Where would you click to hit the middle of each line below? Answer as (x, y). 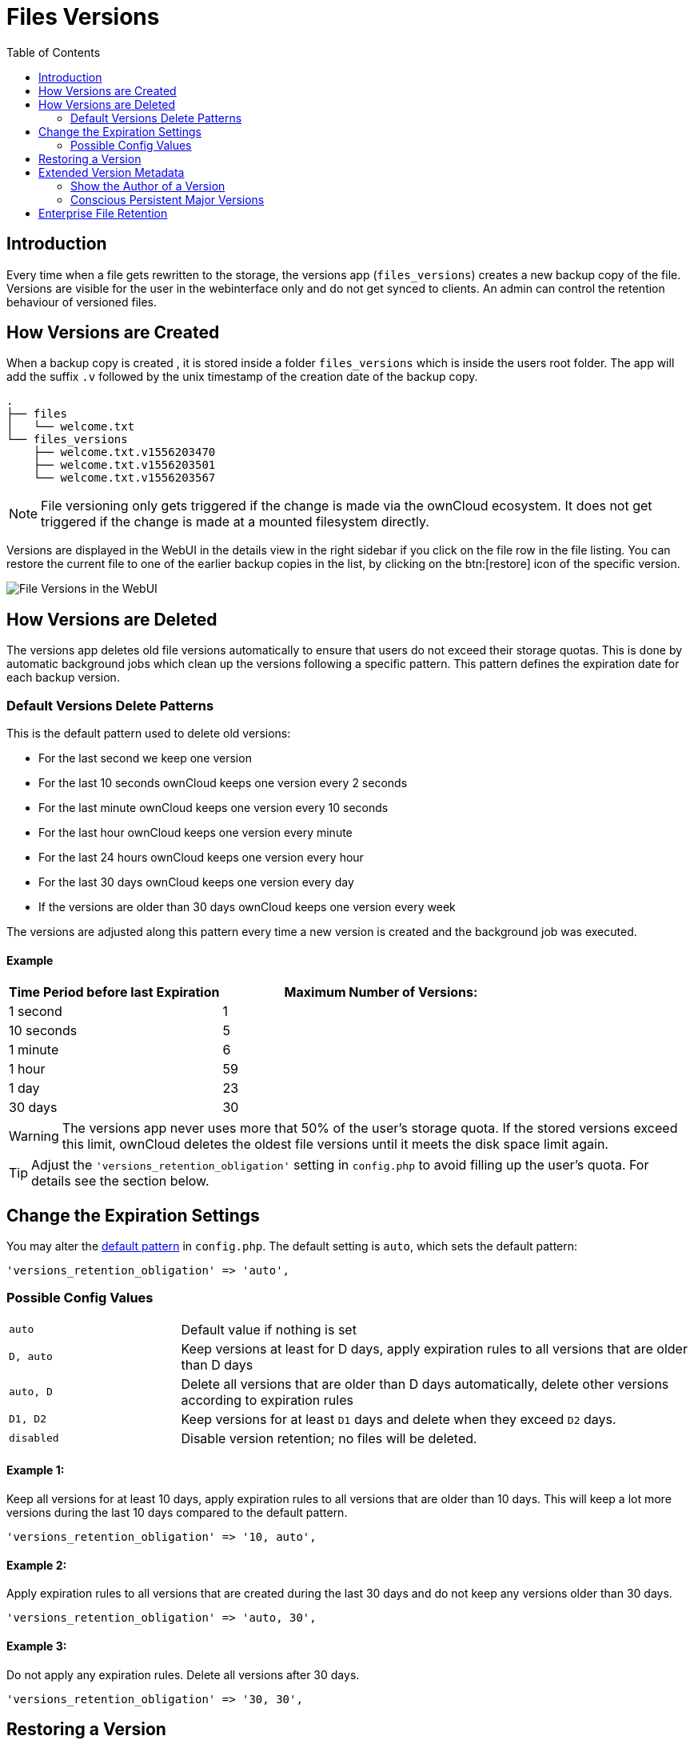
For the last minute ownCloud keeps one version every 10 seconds (213, 808)
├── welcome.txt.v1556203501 (124, 465)
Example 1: (36, 1470)
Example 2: (37, 1565)
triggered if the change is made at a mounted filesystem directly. (235, 522)
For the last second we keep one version (145, 758)
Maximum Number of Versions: (381, 992)
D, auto (31, 1357)
